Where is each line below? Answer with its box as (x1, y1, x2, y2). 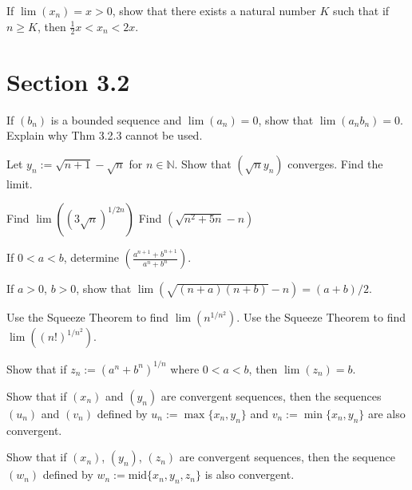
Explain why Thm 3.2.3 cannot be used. (6, 127, 203, 144)
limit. (6, 175, 33, 192)
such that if (332, 2, 390, 18)
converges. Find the (287, 155, 383, 172)
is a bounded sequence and (50, 111, 182, 128)
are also (368, 405, 406, 421)
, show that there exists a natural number (112, 2, 316, 18)
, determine (63, 249, 119, 266)
